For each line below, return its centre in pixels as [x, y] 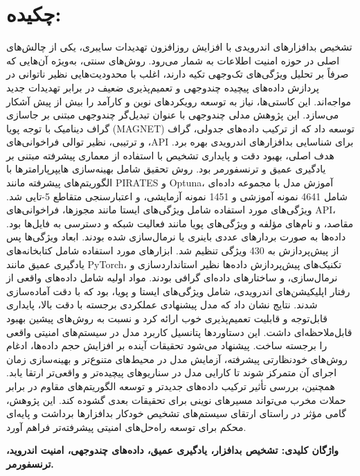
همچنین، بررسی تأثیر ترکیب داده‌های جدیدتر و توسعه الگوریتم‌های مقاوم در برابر [171, 386]
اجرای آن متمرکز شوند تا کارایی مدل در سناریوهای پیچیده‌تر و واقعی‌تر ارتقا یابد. [172, 372]
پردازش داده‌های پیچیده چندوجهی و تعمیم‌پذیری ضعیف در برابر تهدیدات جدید [163, 87]
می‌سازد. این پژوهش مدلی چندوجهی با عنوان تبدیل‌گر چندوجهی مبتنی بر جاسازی [173, 115]
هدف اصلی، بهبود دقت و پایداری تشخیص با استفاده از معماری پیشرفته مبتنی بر [170, 155]
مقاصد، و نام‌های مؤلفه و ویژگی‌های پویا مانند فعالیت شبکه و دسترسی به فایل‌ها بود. [180, 223]
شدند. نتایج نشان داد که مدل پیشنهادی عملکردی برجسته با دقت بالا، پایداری [162, 305]
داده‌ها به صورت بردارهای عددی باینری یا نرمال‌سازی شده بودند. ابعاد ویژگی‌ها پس [176, 237]
